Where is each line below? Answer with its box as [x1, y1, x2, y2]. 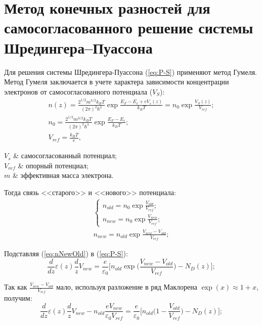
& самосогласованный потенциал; [13, 150, 117, 161]
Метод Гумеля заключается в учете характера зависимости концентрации [4, 76, 229, 87]
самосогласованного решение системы [4, 17, 253, 38]
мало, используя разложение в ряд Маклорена [56, 282, 197, 292]
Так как [4, 282, 27, 292]
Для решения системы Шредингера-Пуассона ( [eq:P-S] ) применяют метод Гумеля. [4, 66, 257, 77]
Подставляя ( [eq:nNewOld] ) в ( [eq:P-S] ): [4, 248, 128, 259]
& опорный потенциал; [18, 160, 89, 170]
